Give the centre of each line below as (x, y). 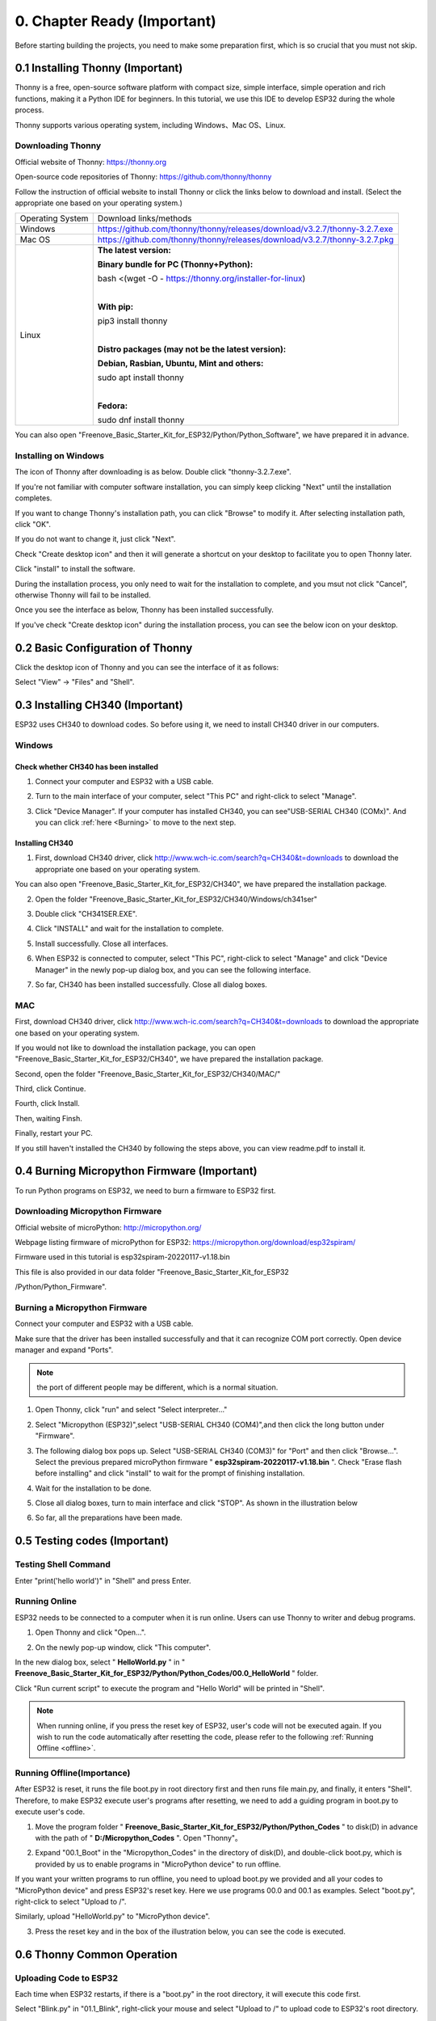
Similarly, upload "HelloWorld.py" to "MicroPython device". (113, 1917)
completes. (34, 498)
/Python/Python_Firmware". (61, 1287)
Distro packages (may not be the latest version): (192, 349)
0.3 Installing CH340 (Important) (99, 705)
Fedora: (113, 406)
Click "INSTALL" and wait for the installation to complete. (130, 929)
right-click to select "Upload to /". (71, 1901)
